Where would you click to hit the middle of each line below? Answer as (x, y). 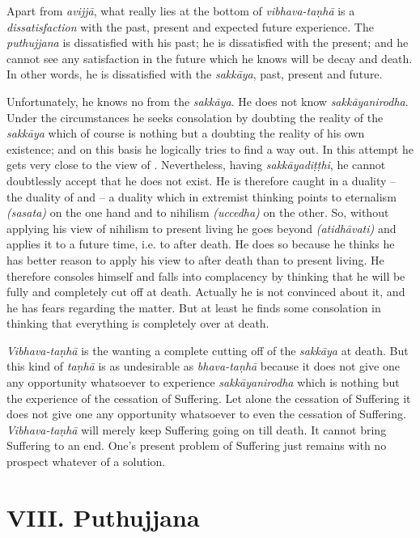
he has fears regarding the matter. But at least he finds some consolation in (194, 307)
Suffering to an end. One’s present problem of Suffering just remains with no (197, 445)
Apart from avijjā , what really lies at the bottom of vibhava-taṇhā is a (181, 11)
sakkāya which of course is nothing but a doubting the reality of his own (186, 133)
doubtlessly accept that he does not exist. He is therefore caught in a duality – (202, 180)
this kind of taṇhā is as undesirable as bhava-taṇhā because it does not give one (203, 366)
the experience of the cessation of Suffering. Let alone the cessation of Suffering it (209, 398)
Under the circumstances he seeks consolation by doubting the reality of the (195, 117)
